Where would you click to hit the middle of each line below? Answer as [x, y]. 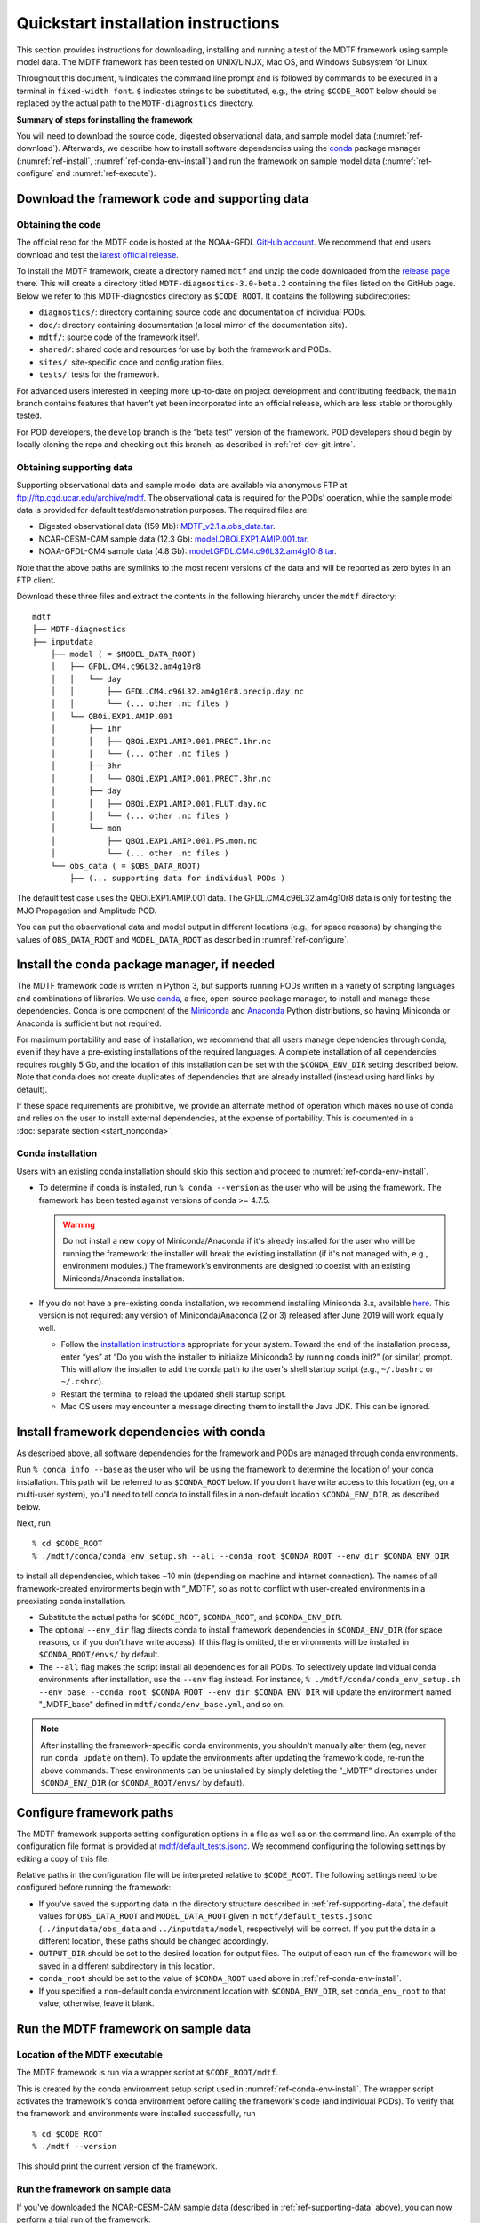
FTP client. [36, 580]
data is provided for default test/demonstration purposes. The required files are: [163, 510]
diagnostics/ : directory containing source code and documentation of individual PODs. [202, 312]
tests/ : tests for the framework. [99, 374]
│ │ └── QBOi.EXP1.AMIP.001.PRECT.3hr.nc [160, 778]
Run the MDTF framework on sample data [134, 2029]
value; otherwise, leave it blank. [96, 2003]
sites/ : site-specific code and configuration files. [132, 362]
